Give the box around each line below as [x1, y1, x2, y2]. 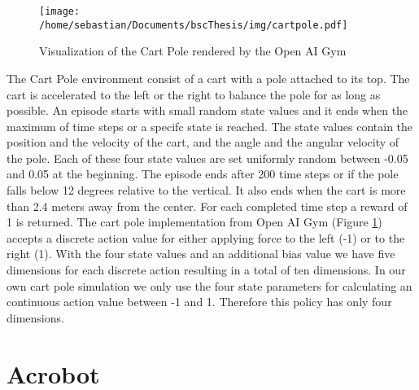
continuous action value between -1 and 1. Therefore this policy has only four [7, 293, 392, 310]
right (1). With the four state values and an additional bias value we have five [7, 245, 395, 262]
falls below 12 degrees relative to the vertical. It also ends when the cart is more [7, 182, 406, 199]
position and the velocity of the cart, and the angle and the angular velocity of [7, 134, 399, 151]
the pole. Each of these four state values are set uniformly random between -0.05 [7, 149, 408, 166]
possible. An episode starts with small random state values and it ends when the [7, 102, 408, 119]
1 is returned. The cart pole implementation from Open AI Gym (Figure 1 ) [7, 213, 382, 230]
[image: [39, 6, 81, 17]
